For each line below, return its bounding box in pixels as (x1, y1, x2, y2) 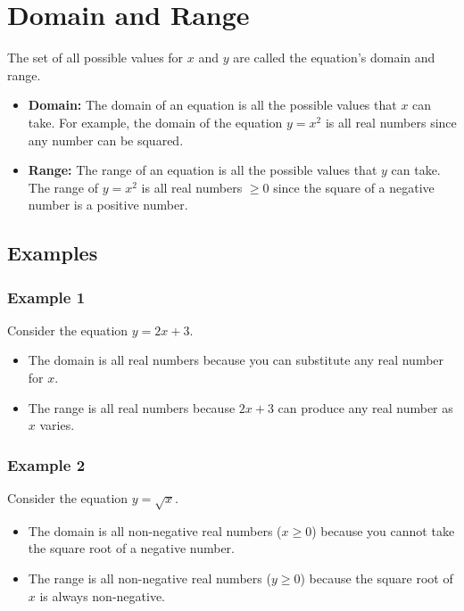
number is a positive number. (28, 195, 188, 214)
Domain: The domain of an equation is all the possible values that (28, 95, 397, 114)
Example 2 (7, 453, 86, 475)
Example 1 (7, 285, 86, 308)
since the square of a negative (273, 178, 435, 196)
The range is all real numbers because (28, 398, 236, 417)
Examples (7, 239, 98, 267)
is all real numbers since (325, 112, 457, 131)
